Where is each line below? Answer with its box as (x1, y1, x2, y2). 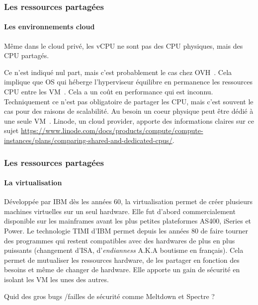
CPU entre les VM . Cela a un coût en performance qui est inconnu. (4, 86, 213, 97)
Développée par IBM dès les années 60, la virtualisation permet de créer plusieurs (4, 196, 253, 207)
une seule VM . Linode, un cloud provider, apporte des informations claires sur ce (4, 115, 254, 126)
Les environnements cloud (4, 21, 95, 32)
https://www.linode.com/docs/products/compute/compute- (20, 125, 203, 136)
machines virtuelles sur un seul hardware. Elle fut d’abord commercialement (4, 206, 236, 216)
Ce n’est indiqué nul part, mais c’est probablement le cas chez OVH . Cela (4, 67, 232, 77)
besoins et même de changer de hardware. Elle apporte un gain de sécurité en (4, 264, 240, 275)
